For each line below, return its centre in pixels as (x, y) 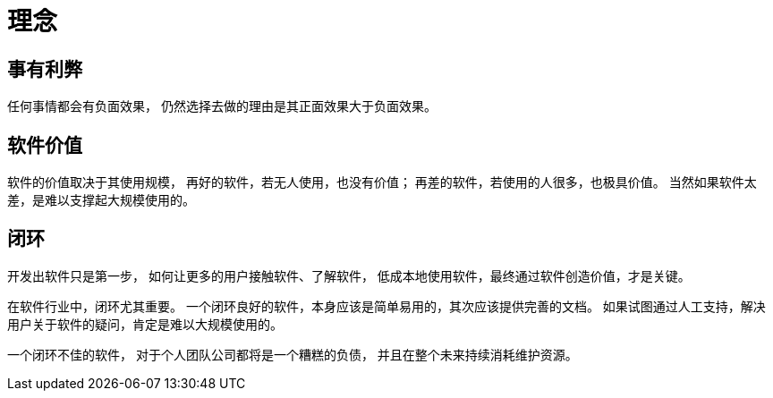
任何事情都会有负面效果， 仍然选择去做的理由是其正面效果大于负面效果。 (222, 106)
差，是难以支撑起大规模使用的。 (101, 200)
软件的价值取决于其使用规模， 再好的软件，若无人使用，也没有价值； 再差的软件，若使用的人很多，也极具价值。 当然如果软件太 (382, 182)
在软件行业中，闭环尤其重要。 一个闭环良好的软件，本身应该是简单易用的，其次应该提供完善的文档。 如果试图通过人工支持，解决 (386, 306)
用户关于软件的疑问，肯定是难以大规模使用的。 (145, 324)
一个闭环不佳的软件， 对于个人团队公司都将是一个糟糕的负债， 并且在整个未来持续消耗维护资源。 (293, 354)
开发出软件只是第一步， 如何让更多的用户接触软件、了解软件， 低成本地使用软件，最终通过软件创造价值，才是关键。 (349, 275)
